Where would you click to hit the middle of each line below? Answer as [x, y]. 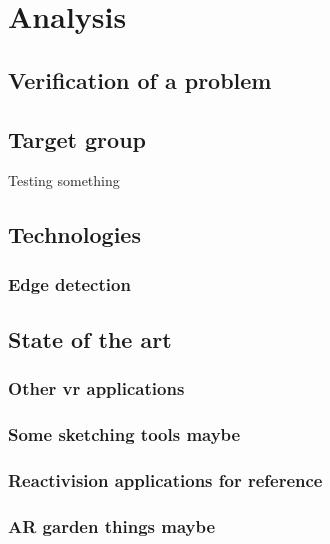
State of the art [90, 338]
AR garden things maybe [112, 525]
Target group [77, 138]
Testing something [64, 180]
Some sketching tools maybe [124, 434]
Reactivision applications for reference [165, 479]
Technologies [74, 234]
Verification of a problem [140, 79]
